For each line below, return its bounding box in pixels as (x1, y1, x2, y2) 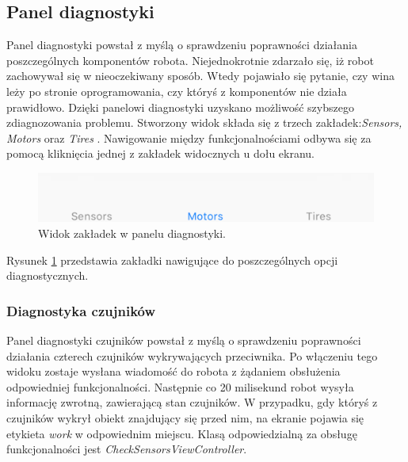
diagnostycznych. (6, 267, 89, 284)
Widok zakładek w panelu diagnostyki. (38, 225, 226, 242)
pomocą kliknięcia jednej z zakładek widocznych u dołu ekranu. (6, 145, 315, 162)
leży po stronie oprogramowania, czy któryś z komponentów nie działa (6, 82, 347, 99)
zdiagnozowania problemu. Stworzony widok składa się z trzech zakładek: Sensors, (6, 114, 402, 131)
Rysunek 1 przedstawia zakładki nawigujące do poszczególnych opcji (6, 251, 338, 268)
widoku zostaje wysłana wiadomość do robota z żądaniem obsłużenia (6, 363, 341, 380)
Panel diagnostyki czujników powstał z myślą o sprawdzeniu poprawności (6, 332, 361, 349)
